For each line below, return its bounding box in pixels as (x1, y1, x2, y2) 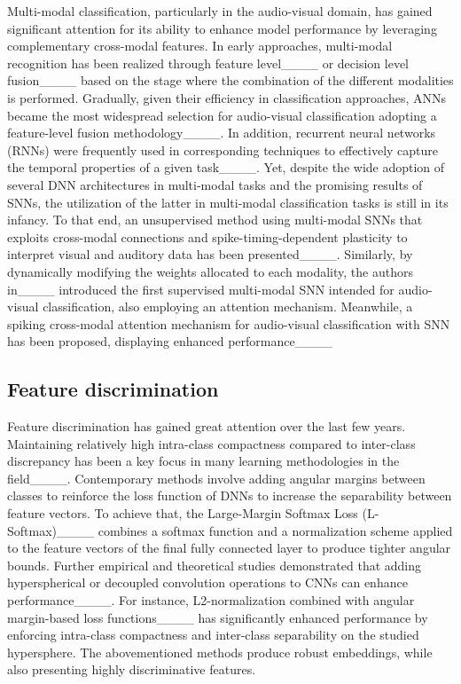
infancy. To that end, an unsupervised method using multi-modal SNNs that (7, 210, 423, 229)
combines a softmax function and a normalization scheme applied (98, 521, 453, 539)
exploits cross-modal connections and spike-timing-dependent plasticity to (7, 227, 408, 246)
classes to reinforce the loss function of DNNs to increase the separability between (7, 486, 452, 505)
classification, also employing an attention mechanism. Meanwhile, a (43, 297, 413, 316)
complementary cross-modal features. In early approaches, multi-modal (7, 36, 393, 55)
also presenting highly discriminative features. (7, 660, 256, 679)
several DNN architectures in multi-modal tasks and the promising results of (7, 175, 423, 193)
